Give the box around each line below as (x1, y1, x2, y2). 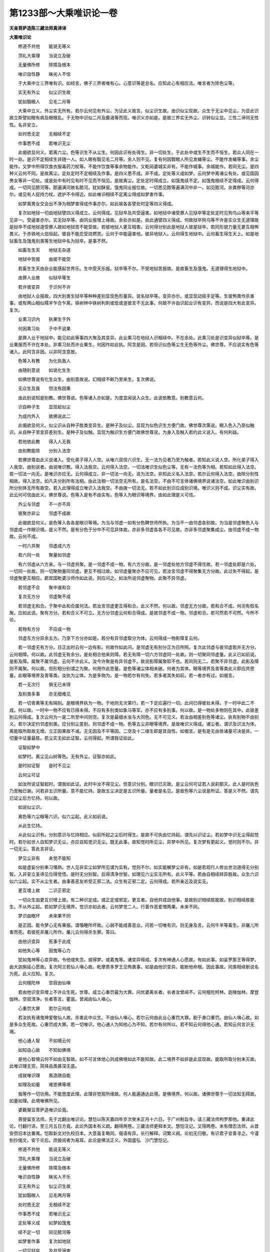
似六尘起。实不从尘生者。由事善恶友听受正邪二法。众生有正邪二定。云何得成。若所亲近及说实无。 (9, 878, 211, 884)
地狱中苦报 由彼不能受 (17, 256, 71, 262)
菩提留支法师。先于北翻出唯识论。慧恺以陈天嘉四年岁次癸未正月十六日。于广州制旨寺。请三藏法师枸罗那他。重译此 (17, 1116, 254, 1122)
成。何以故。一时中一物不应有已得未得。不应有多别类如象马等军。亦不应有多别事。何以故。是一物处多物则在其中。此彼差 (9, 707, 259, 713)
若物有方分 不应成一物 (17, 626, 71, 632)
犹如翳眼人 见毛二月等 (17, 98, 71, 105)
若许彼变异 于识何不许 (17, 283, 71, 290)
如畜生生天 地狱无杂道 (17, 247, 71, 253)
